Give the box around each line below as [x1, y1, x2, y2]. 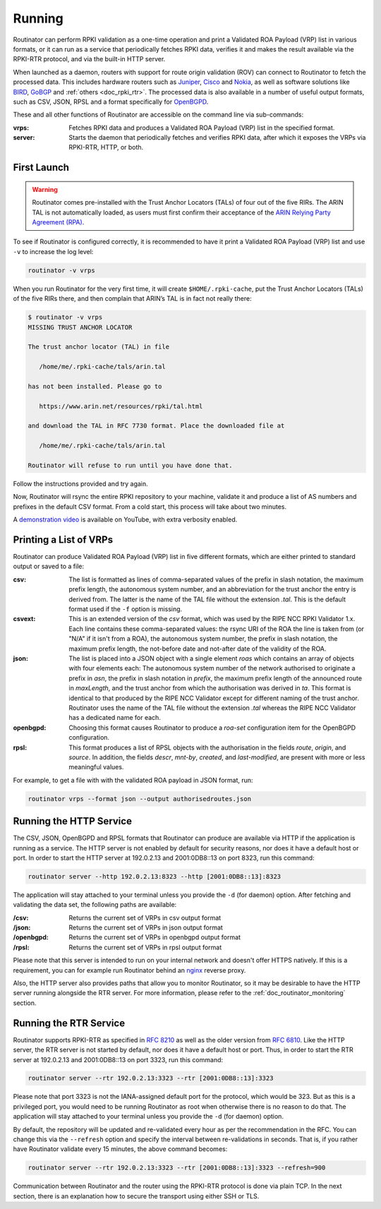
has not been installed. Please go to [28, 382, 162, 390]
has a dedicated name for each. [68, 714, 162, 722]
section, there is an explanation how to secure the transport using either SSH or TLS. [13, 1191, 260, 1200]
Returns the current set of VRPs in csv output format [68, 913, 222, 922]
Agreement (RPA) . [32, 218, 85, 227]
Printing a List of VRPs [13, 534, 113, 546]
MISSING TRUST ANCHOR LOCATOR [28, 323, 133, 331]
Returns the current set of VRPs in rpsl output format [68, 943, 222, 951]
